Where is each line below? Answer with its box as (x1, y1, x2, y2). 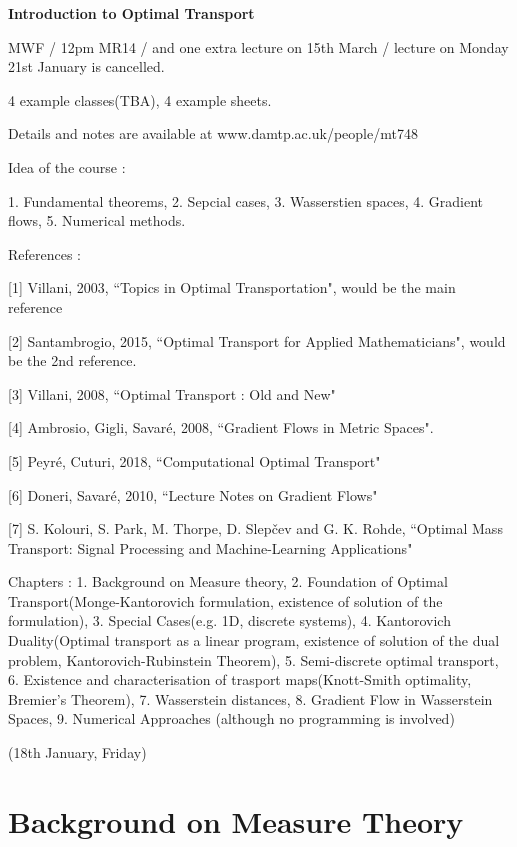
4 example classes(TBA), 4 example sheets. (8, 89, 272, 110)
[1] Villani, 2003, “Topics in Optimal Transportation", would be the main (8, 277, 456, 298)
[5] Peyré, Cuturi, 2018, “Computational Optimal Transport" (8, 450, 381, 471)
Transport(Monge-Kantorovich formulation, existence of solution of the (8, 590, 443, 611)
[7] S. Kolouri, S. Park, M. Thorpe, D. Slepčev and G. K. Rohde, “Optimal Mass (8, 518, 503, 539)
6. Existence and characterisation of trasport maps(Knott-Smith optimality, (8, 669, 472, 690)
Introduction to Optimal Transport (8, 3, 255, 23)
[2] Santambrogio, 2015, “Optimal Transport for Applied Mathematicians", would (8, 330, 506, 351)
